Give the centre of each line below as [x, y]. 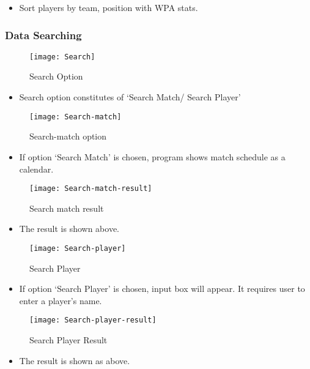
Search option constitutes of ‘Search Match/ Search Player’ [130, 97]
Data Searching [43, 35]
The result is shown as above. [75, 360]
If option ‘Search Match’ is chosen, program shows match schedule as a [152, 156]
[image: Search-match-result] [91, 189]
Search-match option [68, 136]
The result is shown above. [69, 229]
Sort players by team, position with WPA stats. [109, 7]
